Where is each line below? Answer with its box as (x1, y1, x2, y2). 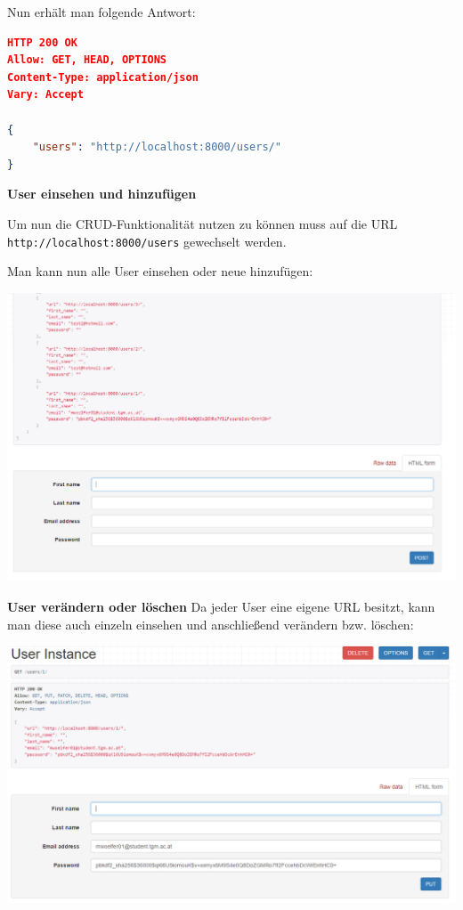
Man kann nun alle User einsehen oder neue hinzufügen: (7, 262, 313, 280)
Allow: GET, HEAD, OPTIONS (7, 53, 167, 67)
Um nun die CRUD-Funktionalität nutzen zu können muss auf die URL (7, 214, 398, 232)
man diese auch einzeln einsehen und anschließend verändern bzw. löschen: (7, 614, 414, 633)
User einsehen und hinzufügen (7, 184, 197, 203)
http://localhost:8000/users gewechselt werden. (7, 232, 287, 250)
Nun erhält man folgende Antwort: (7, 3, 196, 20)
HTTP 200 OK (7, 36, 77, 49)
